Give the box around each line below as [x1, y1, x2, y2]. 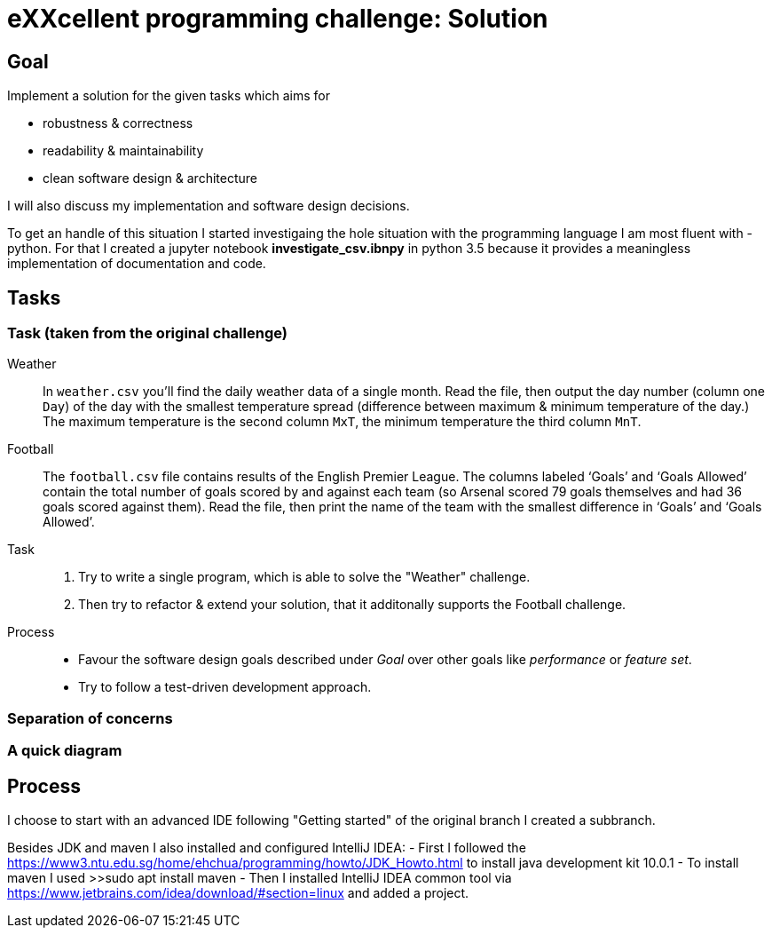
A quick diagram [7, 741, 122, 760]
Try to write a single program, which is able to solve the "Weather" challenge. [78, 569, 531, 585]
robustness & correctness [43, 115, 193, 131]
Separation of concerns [7, 709, 173, 727]
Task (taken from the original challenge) [7, 324, 288, 343]
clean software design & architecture [43, 170, 257, 186]
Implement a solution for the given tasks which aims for [7, 88, 330, 104]
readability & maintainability [43, 143, 204, 159]
